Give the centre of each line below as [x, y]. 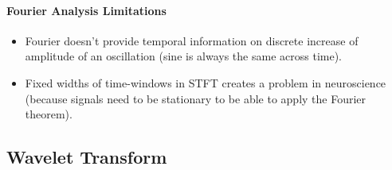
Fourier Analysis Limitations [86, 10]
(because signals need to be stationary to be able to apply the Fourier [196, 98]
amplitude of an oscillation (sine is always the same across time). [183, 56]
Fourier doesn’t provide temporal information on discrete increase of [192, 40]
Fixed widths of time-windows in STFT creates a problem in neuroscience [206, 82]
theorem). [49, 114]
